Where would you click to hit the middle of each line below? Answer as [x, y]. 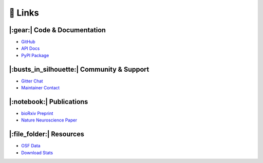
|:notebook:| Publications [48, 102]
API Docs [30, 48]
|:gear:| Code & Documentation [57, 30]
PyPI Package [35, 55]
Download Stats [37, 153]
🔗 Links [24, 13]
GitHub [28, 42]
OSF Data [31, 146]
